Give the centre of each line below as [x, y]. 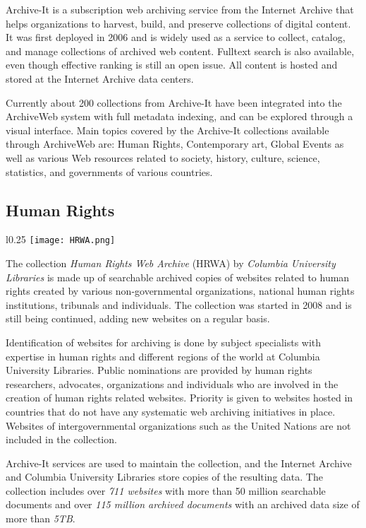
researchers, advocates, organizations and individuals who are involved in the [172, 383]
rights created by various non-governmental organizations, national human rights [180, 291]
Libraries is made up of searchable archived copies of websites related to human [178, 277]
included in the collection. [61, 439]
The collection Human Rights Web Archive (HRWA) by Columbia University [171, 263]
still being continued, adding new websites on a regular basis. [138, 318]
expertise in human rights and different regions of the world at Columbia [163, 356]
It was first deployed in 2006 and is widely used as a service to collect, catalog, [176, 37]
